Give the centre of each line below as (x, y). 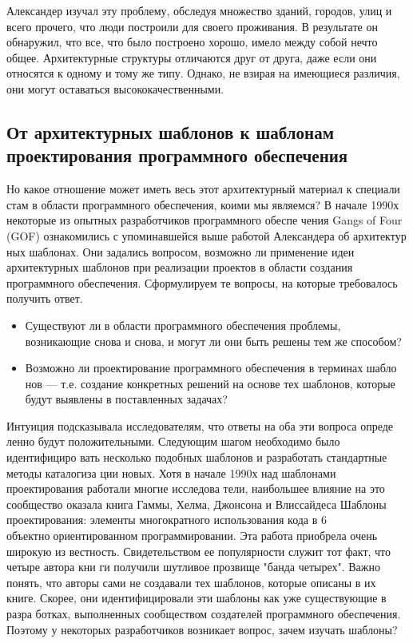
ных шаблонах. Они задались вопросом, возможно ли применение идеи (181, 251)
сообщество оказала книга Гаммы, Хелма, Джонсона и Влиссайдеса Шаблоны (197, 504)
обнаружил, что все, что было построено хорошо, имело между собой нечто (192, 42)
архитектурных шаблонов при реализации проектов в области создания (180, 267)
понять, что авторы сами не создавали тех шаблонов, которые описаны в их (191, 582)
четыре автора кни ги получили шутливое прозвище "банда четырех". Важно (194, 567)
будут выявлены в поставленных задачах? (126, 399)
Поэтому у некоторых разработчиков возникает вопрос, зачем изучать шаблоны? (202, 629)
